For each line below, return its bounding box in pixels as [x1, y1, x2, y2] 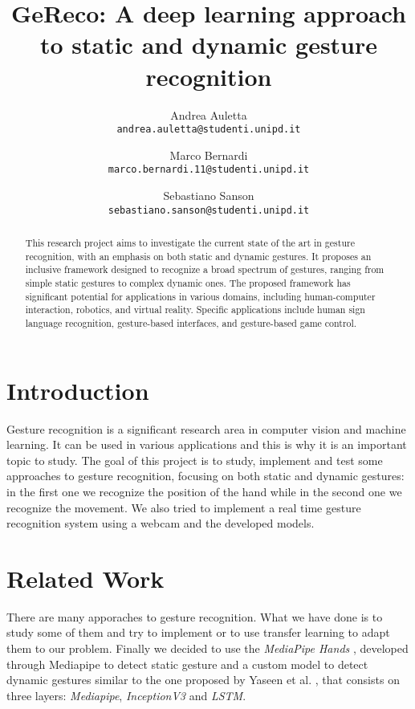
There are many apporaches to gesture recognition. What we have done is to [6, 608, 383, 625]
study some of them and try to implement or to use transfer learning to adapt [6, 624, 390, 641]
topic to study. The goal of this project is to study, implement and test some [6, 451, 383, 468]
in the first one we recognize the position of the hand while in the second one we [6, 483, 402, 499]
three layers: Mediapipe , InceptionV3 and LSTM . [6, 687, 246, 703]
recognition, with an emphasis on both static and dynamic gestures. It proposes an [25, 249, 372, 263]
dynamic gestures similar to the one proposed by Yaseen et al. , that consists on [6, 671, 400, 688]
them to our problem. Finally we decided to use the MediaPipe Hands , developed [6, 640, 409, 657]
